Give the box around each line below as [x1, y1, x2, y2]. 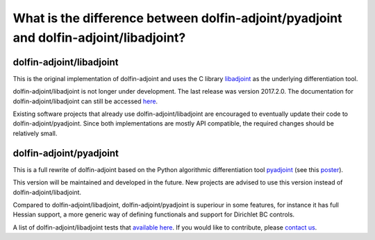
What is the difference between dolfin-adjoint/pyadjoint [12, 10, 343, 26]
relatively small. [12, 129, 58, 137]
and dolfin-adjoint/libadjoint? [12, 30, 186, 45]
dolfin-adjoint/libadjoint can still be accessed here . [12, 97, 158, 105]
